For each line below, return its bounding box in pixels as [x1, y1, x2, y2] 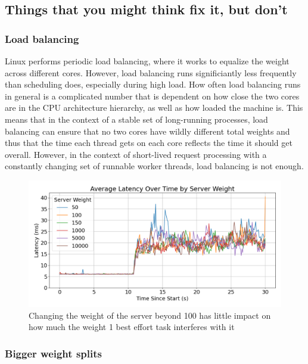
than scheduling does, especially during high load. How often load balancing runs [5, 78, 301, 91]
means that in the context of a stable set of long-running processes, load [5, 113, 268, 125]
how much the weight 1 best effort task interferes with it [29, 321, 235, 333]
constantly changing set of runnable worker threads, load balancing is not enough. [5, 160, 304, 172]
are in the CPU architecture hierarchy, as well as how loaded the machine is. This [5, 101, 303, 114]
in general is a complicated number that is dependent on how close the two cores [5, 89, 300, 102]
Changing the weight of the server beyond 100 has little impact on [29, 309, 271, 321]
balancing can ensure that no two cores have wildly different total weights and [5, 125, 290, 137]
